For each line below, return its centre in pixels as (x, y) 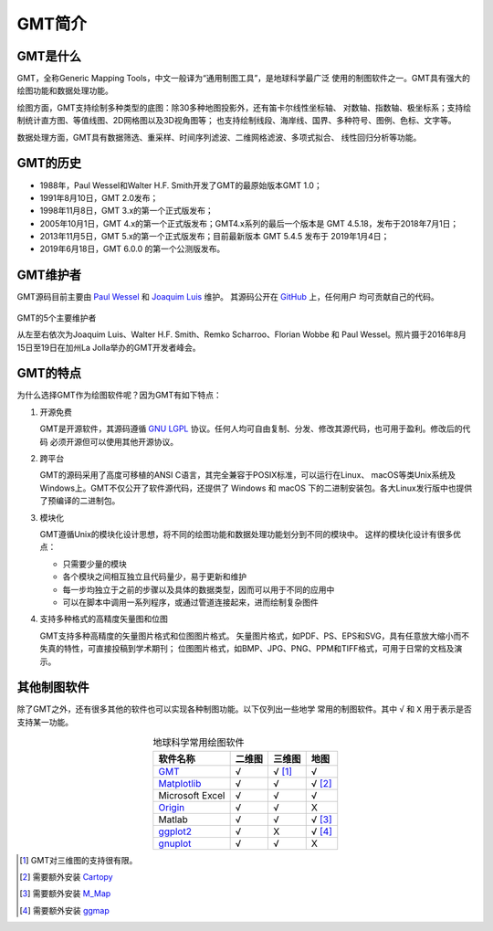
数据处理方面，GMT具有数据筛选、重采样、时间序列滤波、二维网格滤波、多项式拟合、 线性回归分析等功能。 (219, 137)
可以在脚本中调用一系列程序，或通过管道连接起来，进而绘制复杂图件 (190, 602)
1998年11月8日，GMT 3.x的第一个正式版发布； (126, 211)
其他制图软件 (53, 688)
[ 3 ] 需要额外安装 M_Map (65, 894)
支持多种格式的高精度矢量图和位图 (104, 619)
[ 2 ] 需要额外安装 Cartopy (66, 876)
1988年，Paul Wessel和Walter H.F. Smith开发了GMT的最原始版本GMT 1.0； (181, 185)
